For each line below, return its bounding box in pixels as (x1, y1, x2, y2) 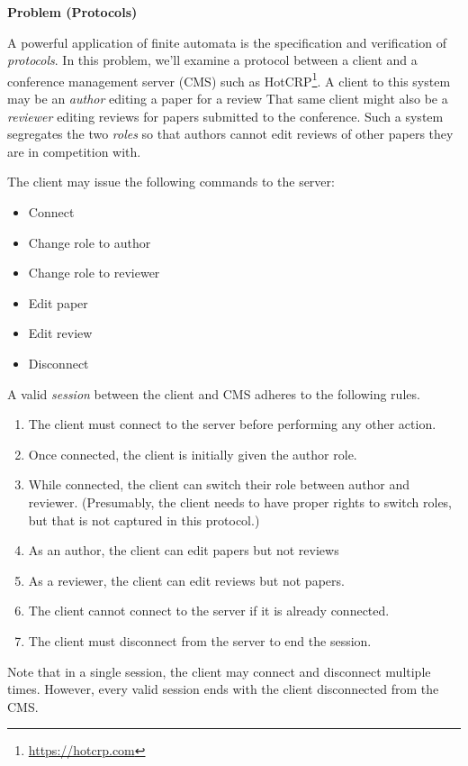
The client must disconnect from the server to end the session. (28, 631, 372, 650)
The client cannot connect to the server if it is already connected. (28, 601, 390, 620)
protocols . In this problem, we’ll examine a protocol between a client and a (7, 50, 418, 69)
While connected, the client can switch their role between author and (28, 475, 410, 494)
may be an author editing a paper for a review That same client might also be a (7, 89, 448, 108)
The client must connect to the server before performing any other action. (28, 415, 436, 433)
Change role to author (28, 233, 151, 251)
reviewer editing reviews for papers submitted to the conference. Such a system (7, 106, 444, 125)
